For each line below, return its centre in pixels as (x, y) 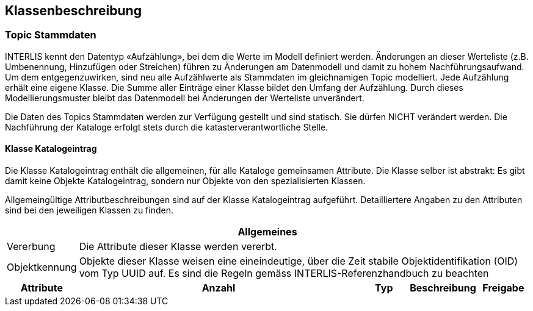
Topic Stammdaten (51, 35)
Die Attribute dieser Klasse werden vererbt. (178, 247)
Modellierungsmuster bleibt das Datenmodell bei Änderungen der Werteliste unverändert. (185, 98)
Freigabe (503, 288)
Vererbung (31, 247)
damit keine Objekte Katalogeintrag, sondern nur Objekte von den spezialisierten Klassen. (185, 181)
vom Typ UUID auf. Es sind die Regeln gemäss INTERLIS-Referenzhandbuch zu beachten (284, 273)
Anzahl (219, 288)
